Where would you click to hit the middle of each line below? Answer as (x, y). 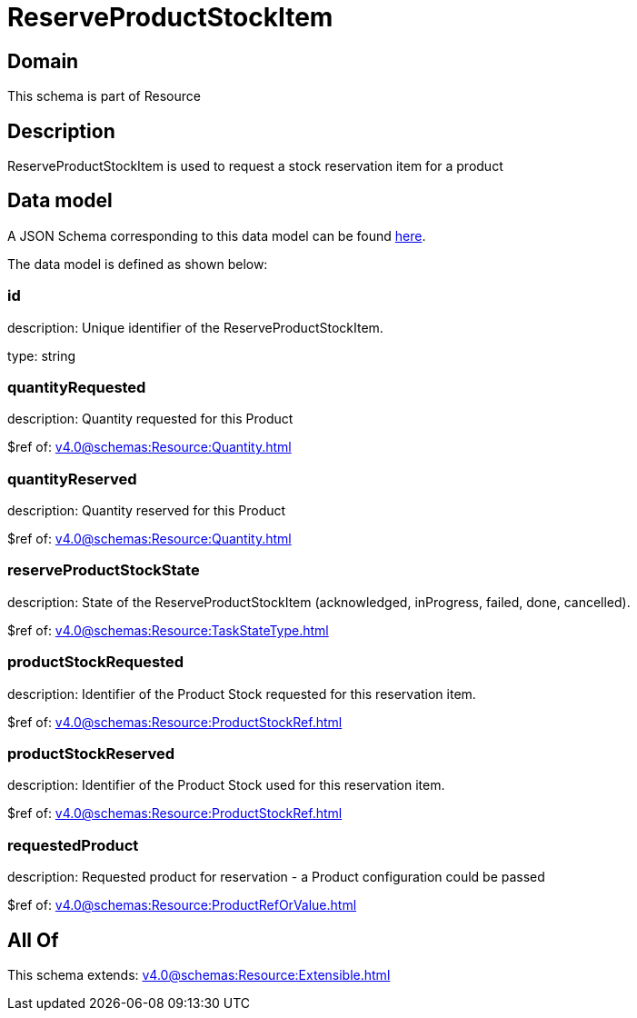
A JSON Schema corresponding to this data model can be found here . (217, 235)
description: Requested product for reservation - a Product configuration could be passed (276, 877)
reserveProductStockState (104, 570)
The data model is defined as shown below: (138, 264)
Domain (43, 61)
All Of (33, 940)
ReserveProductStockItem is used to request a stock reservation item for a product (255, 166)
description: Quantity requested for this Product (150, 419)
